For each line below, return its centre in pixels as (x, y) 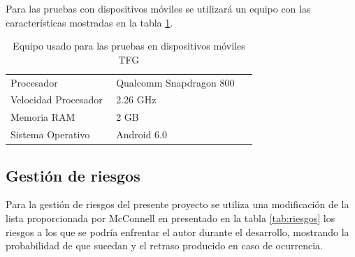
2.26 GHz (136, 100)
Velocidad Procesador (57, 100)
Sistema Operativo (50, 134)
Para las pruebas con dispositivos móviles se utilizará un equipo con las (158, 8)
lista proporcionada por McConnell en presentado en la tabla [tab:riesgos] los (171, 218)
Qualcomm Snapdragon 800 (175, 82)
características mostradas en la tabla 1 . (89, 22)
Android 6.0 (142, 134)
